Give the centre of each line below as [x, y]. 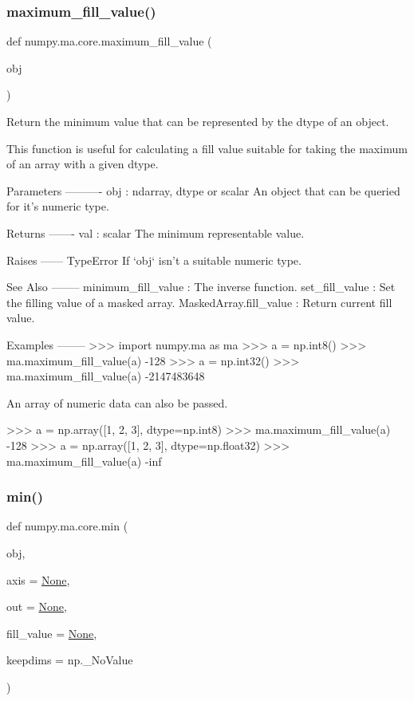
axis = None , [38, 579]
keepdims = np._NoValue [70, 660]
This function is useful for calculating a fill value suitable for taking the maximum [207, 148]
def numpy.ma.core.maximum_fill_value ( [109, 41]
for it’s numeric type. [58, 206]
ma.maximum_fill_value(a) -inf [84, 461]
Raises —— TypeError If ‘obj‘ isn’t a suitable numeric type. [154, 260]
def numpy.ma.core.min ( [67, 526]
